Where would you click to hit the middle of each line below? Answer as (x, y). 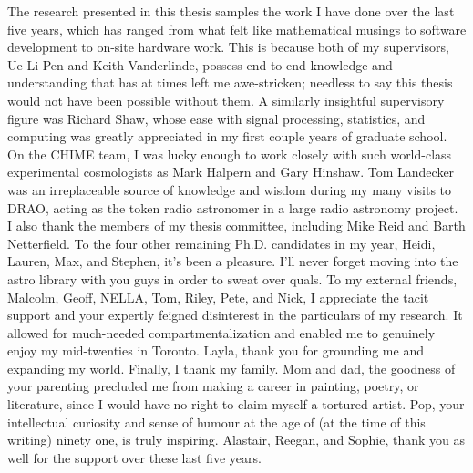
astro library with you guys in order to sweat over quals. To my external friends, (232, 278)
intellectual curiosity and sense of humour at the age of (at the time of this (216, 422)
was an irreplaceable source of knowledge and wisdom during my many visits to (230, 189)
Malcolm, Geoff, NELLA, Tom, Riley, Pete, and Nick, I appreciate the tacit (218, 297)
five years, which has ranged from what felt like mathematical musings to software (237, 29)
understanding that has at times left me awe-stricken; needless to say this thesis (230, 82)
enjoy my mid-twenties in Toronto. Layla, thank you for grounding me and (216, 350)
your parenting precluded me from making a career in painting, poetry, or (213, 386)
